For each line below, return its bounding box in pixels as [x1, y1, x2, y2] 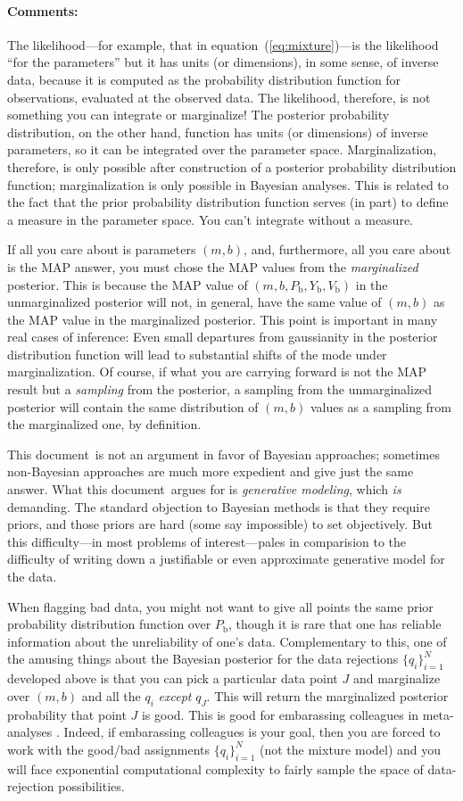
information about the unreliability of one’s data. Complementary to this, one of [7, 632, 447, 650]
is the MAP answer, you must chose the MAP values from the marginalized [7, 257, 418, 276]
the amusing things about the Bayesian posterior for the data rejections [7, 649, 399, 668]
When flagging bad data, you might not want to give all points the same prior [7, 597, 434, 615]
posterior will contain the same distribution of [7, 397, 259, 416]
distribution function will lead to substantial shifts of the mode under [7, 344, 387, 363]
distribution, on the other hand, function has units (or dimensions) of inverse [7, 122, 428, 141]
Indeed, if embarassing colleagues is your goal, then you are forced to [63, 723, 441, 741]
